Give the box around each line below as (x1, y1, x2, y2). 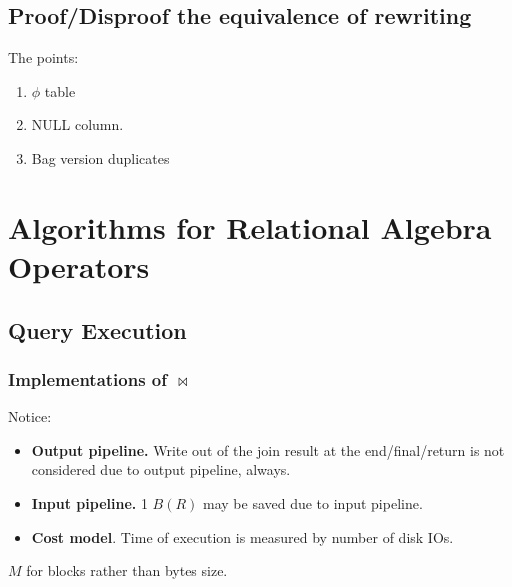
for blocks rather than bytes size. (26, 560, 228, 581)
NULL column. (31, 114, 124, 135)
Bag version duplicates (31, 147, 170, 168)
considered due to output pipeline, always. (31, 459, 291, 480)
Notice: (8, 406, 52, 427)
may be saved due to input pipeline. (203, 492, 423, 513)
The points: (8, 47, 79, 68)
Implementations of (8, 366, 168, 391)
